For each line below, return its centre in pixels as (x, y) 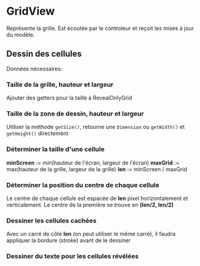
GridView (31, 11)
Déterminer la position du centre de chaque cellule (83, 185)
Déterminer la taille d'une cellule (56, 149)
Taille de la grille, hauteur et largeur (60, 84)
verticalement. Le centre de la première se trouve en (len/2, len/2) (90, 205)
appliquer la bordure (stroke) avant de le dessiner (69, 240)
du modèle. (20, 34)
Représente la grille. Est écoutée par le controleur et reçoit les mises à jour (100, 28)
